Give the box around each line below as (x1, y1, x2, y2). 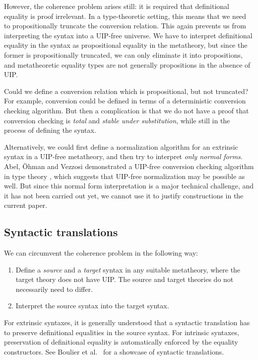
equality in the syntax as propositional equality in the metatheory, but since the (4, 40, 248, 50)
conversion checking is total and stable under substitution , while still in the (4, 115, 230, 125)
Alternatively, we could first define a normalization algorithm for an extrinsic (4, 141, 238, 152)
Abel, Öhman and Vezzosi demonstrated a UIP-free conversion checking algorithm (4, 161, 254, 171)
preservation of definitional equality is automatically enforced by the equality (4, 337, 238, 347)
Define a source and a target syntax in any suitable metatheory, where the (15, 264, 241, 274)
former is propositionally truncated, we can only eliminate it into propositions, (4, 49, 243, 60)
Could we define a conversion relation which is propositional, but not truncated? (4, 86, 249, 96)
